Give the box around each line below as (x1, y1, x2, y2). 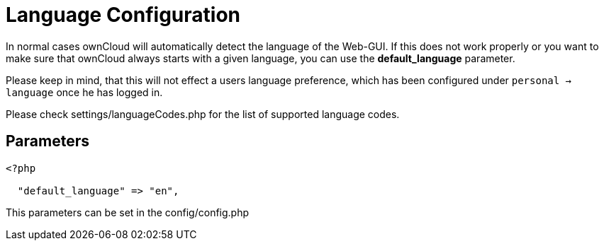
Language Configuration (6, 3, 241, 27)
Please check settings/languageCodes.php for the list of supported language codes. (6, 107, 400, 120)
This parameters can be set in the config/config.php (6, 206, 250, 218)
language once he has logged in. (6, 86, 163, 98)
